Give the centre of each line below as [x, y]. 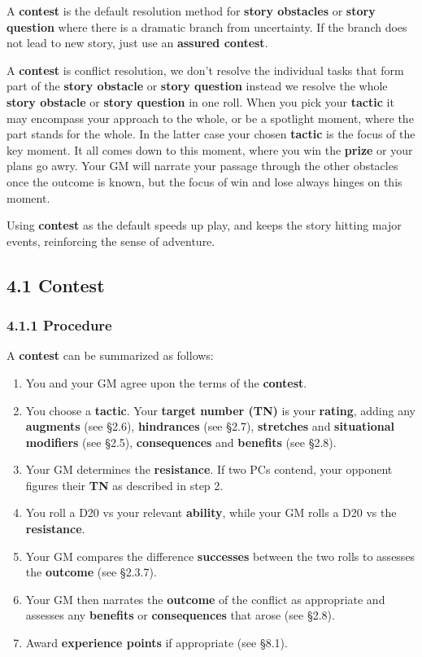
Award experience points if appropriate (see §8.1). [157, 643]
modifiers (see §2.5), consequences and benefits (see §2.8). [181, 442]
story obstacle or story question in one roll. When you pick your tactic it [200, 101]
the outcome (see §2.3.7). [91, 572]
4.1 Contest [56, 285]
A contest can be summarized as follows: [110, 355]
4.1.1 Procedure [59, 325]
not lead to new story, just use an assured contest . [137, 43]
